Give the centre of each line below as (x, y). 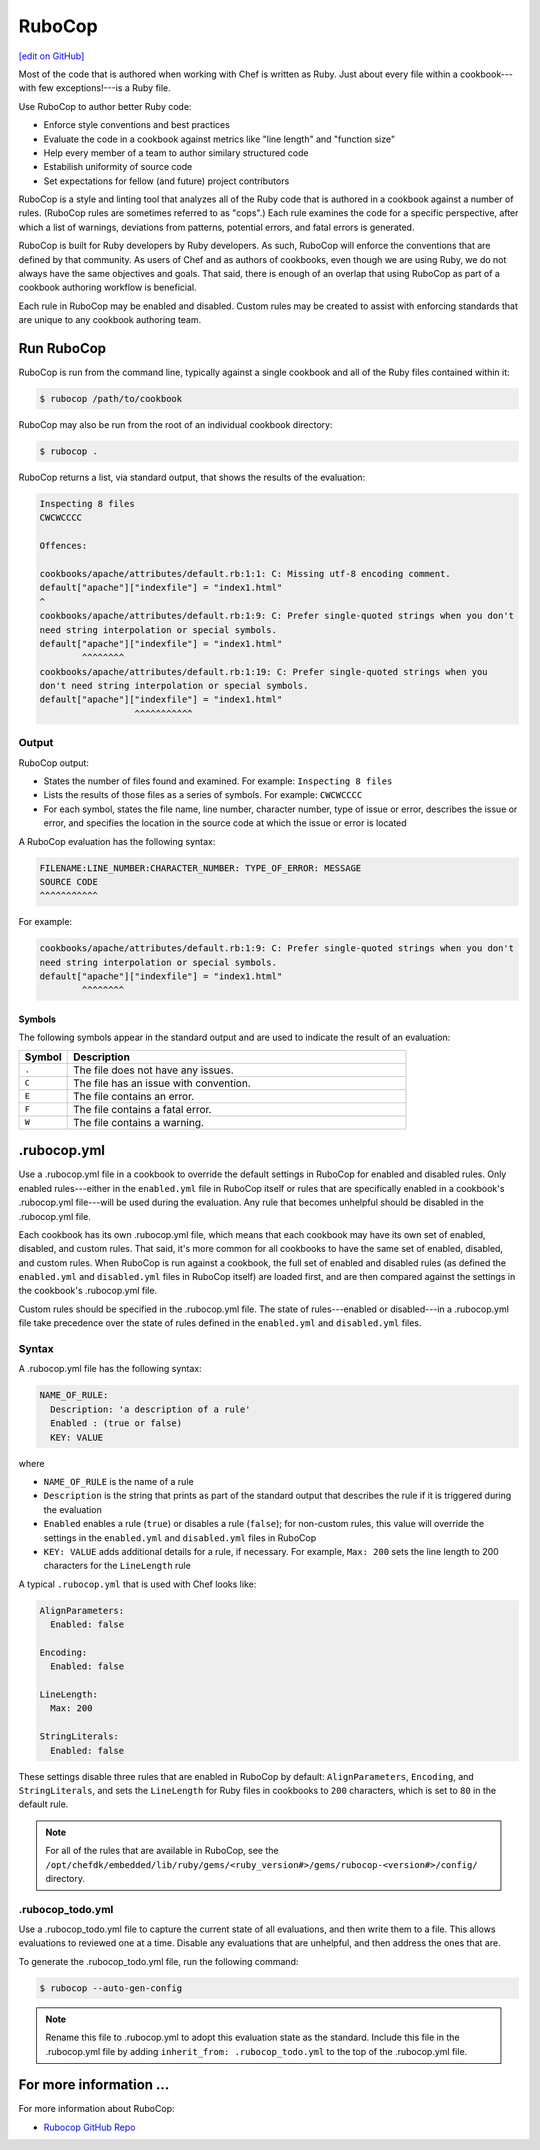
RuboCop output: (54, 762)
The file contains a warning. (139, 1122)
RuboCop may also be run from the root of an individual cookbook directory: (175, 425)
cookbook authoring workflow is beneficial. (107, 287)
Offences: (63, 546)
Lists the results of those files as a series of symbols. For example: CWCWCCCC (203, 795)
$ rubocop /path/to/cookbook (111, 399)
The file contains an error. (134, 1096)
